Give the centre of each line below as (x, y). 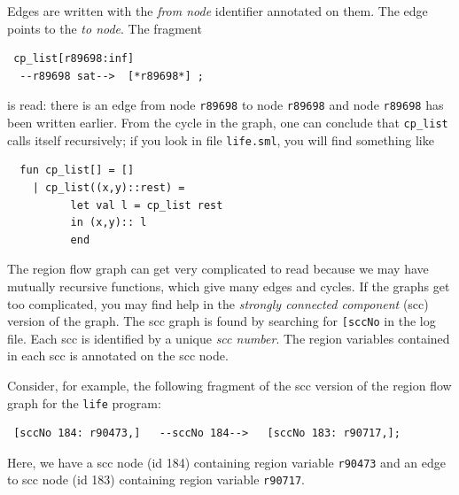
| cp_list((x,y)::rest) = (109, 187)
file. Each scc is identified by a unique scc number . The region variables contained (229, 338)
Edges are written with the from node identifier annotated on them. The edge (218, 11)
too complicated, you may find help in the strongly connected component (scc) (218, 303)
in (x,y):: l (109, 223)
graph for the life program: (84, 402)
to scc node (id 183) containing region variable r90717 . (156, 480)
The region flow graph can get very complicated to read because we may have (218, 269)
